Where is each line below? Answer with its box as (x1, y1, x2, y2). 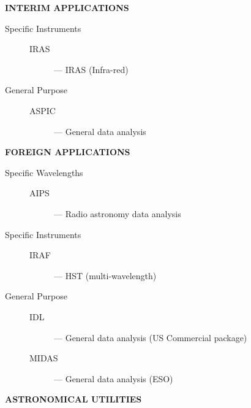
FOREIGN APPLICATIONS (5, 145, 130, 158)
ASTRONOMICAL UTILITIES (5, 393, 142, 406)
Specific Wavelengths (5, 166, 83, 179)
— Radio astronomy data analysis (54, 207, 181, 220)
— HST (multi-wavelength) (54, 269, 157, 282)
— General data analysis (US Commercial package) (54, 331, 247, 344)
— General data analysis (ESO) (54, 372, 173, 385)
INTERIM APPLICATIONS (5, 1, 129, 13)
